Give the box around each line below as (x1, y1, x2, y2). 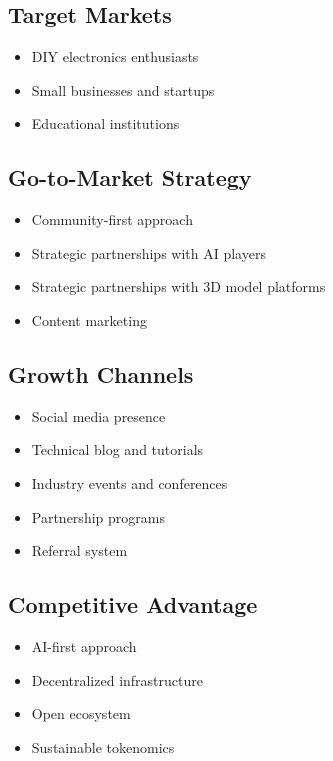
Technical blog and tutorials (31, 439, 204, 460)
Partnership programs (31, 506, 165, 527)
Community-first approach (31, 209, 193, 230)
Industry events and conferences (31, 472, 228, 493)
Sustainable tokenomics (31, 736, 175, 757)
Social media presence (31, 405, 166, 426)
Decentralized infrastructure (31, 669, 203, 690)
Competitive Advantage (8, 589, 258, 620)
